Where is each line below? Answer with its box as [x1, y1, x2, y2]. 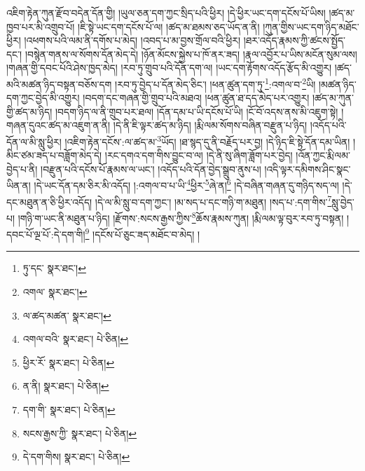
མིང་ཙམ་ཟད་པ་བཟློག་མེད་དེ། [6, 148, 102, 163]
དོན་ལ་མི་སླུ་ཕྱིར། [6, 134, 62, 149]
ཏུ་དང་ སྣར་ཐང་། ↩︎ [22, 261, 86, 275]
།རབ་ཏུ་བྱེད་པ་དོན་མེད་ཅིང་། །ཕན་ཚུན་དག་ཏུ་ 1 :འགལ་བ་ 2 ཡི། [115, 74, 316, 91]
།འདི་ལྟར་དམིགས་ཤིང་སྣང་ [264, 161, 351, 176]
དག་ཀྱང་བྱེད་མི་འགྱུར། [6, 90, 80, 105]
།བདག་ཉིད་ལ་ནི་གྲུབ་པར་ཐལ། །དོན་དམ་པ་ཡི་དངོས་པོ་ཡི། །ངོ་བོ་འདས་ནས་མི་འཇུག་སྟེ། [55, 104, 338, 118]
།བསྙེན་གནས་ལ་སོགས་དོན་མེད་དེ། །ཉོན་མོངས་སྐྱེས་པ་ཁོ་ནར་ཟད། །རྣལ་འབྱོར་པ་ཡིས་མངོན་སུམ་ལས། [25, 46, 357, 61]
